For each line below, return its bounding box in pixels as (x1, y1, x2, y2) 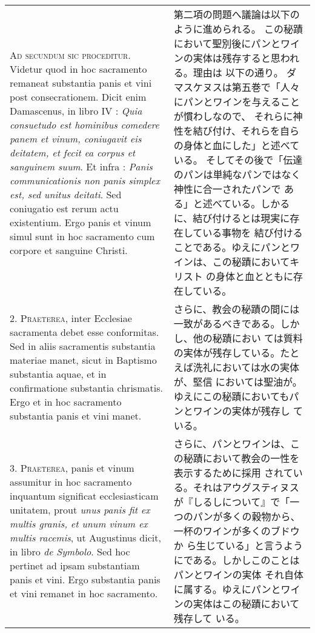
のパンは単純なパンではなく (173, 167, 301, 181)
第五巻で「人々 (231, 80, 300, 94)
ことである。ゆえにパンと (173, 240, 290, 254)
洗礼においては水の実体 (193, 360, 299, 374)
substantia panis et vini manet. (10, 409, 142, 423)
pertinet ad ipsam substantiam (10, 558, 140, 572)
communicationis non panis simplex (10, 173, 160, 187)
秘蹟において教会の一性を (183, 451, 300, 465)
